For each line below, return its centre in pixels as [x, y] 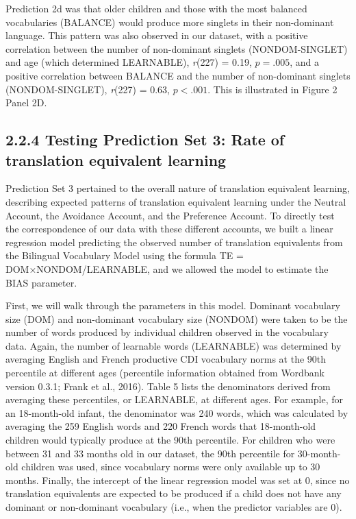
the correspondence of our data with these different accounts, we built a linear [169, 229]
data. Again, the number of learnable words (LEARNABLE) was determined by [174, 345]
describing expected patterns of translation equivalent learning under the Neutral [176, 201]
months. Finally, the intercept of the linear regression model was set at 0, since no [178, 480]
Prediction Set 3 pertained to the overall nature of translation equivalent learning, [178, 188]
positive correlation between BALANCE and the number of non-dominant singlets [178, 75]
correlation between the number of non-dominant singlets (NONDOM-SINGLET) [177, 48]
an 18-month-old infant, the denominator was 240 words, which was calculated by [177, 412]
